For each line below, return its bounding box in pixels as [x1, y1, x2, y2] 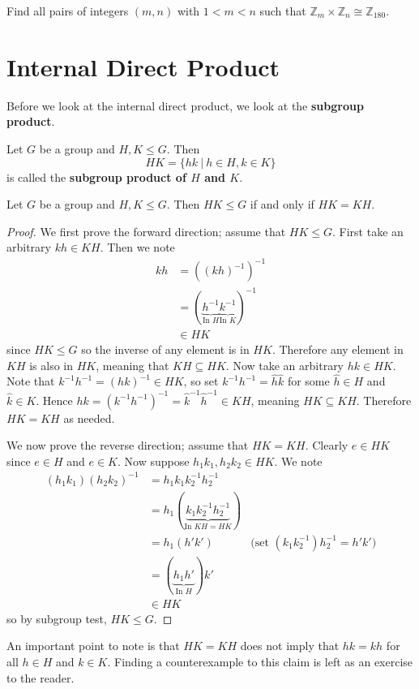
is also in [29, 356, 74, 373]
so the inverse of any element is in [81, 340, 250, 357]
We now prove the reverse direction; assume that [6, 437, 249, 454]
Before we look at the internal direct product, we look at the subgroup [6, 97, 364, 114]
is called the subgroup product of [6, 168, 186, 185]
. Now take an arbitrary [225, 356, 344, 373]
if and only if [250, 196, 314, 213]
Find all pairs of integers [6, 2, 129, 19]
